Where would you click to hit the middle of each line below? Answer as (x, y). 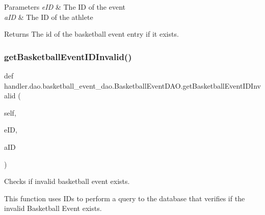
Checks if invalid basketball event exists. (67, 181)
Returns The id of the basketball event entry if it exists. (91, 34)
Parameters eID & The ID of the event (65, 7)
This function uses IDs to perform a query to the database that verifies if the (125, 198)
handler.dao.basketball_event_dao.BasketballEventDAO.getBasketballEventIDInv (132, 85)
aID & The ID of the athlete (49, 17)
